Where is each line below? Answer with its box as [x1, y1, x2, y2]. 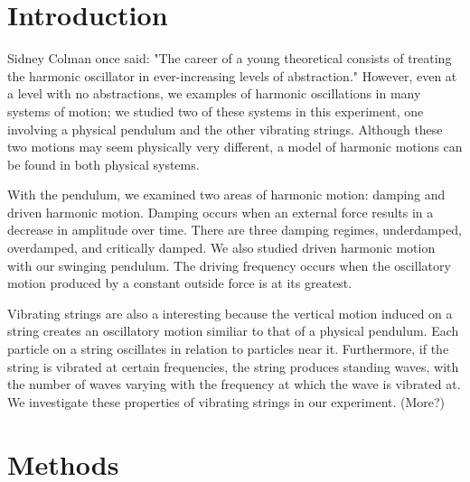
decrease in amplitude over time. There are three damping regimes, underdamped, [7, 220, 462, 239]
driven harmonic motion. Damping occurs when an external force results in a [7, 202, 434, 221]
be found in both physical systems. [7, 154, 200, 173]
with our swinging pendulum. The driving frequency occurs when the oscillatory [7, 255, 451, 274]
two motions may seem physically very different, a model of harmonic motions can [7, 137, 463, 156]
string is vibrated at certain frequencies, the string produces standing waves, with [7, 357, 459, 375]
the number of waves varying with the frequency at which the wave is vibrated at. [7, 375, 461, 394]
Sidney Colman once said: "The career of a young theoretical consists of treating [7, 49, 452, 68]
